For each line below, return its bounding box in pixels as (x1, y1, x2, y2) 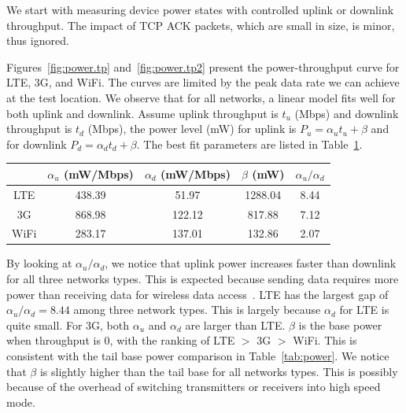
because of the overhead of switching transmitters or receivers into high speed (6, 378, 381, 395)
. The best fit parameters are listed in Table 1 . (136, 135, 363, 152)
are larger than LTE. (185, 316, 286, 333)
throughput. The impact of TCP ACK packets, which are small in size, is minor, (6, 17, 395, 33)
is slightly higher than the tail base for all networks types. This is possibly (39, 363, 398, 379)
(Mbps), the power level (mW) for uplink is (87, 120, 297, 137)
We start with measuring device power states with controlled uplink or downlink (6, 2, 394, 17)
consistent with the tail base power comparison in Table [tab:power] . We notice (6, 348, 389, 364)
